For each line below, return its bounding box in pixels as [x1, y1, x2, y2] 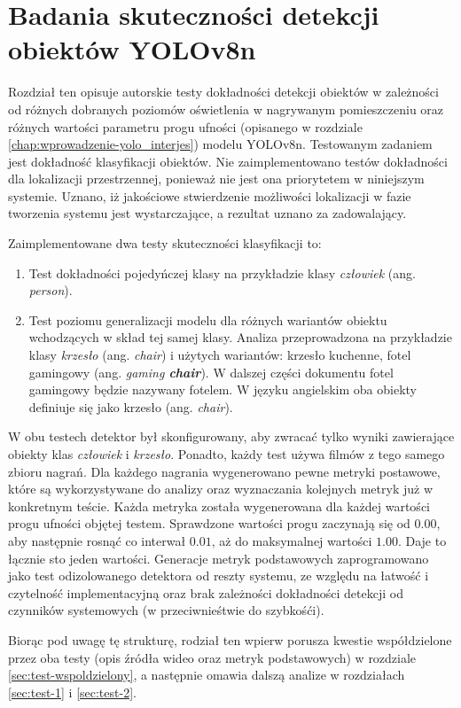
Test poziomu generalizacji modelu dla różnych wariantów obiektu [28, 310, 387, 329]
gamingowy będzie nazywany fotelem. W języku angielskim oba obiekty [28, 380, 417, 399]
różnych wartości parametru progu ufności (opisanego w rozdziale [8, 117, 363, 136]
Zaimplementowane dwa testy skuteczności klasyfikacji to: [8, 234, 322, 253]
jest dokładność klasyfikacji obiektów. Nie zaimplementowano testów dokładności [8, 152, 448, 170]
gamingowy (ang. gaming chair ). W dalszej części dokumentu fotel [28, 362, 394, 381]
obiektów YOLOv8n [8, 31, 256, 67]
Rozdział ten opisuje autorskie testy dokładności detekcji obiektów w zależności [8, 82, 439, 101]
